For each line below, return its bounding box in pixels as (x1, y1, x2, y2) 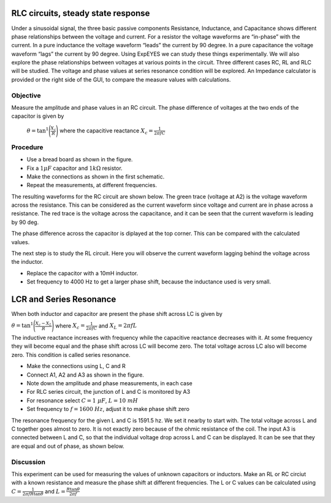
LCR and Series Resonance (11, 294, 116, 305)
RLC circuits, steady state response (11, 8, 150, 18)
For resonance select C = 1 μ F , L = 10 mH (26, 396, 138, 404)
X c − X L (35, 320, 52, 327)
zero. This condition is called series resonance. (11, 351, 131, 358)
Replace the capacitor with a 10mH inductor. (26, 269, 139, 277)
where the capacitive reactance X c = (59, 126, 153, 136)
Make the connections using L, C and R (26, 363, 126, 370)
